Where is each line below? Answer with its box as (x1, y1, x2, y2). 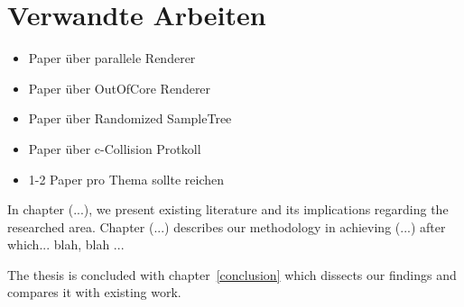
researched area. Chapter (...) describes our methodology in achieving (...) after (7, 217, 446, 236)
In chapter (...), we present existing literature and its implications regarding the (7, 200, 449, 219)
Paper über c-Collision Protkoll (28, 139, 201, 158)
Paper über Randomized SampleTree (28, 109, 232, 128)
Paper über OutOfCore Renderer (28, 78, 211, 97)
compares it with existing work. (7, 283, 181, 302)
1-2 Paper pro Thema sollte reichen (28, 169, 224, 188)
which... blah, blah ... (7, 235, 125, 254)
